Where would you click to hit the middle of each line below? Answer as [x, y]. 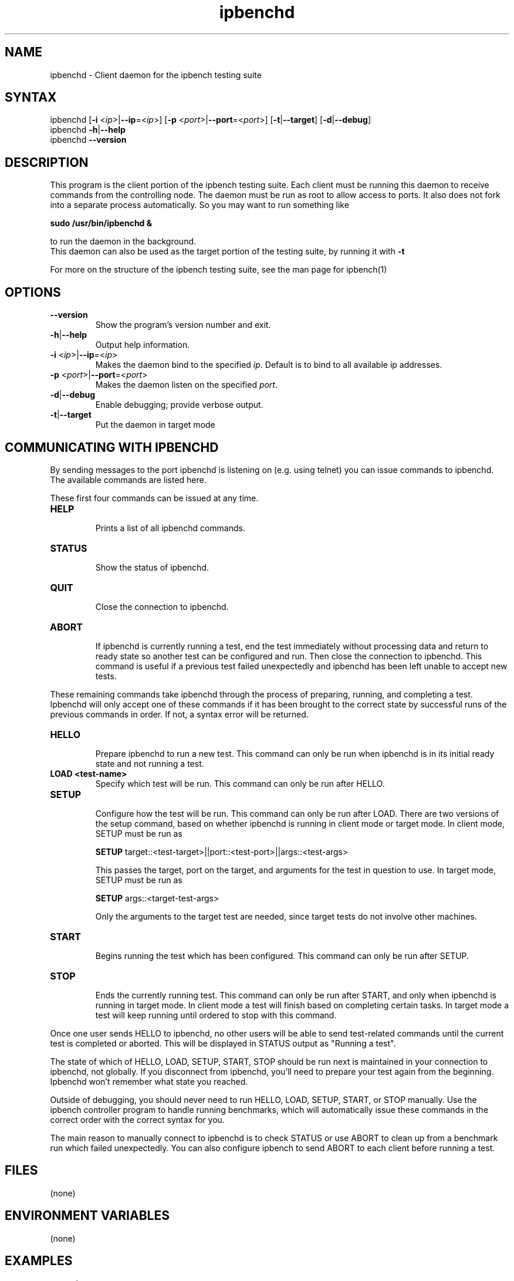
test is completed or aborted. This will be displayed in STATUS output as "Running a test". [223, 1043]
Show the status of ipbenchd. [152, 567]
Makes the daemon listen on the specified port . [187, 385]
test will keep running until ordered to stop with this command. [216, 1015]
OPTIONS [33, 292]
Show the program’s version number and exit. [183, 325]
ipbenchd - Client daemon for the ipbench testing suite [156, 75]
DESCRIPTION [47, 162]
